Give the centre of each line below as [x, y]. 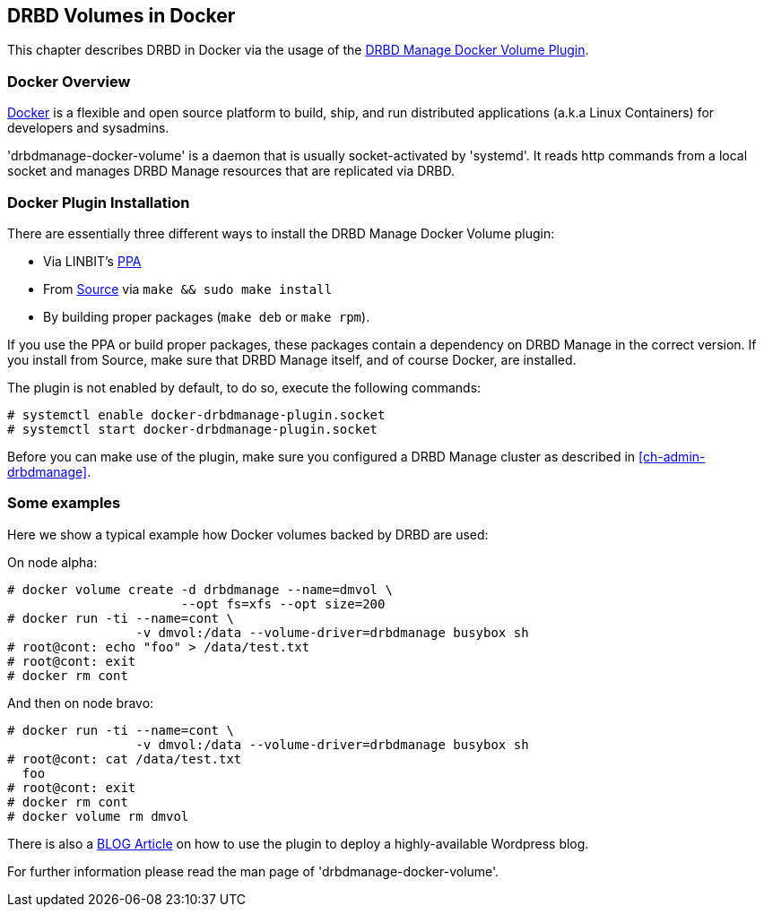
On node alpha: [52, 562]
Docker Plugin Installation [99, 202]
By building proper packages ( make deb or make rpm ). [207, 316]
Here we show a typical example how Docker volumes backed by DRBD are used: [248, 534]
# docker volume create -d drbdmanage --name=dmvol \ [200, 589]
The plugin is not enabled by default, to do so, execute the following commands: [244, 387]
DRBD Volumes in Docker [122, 16]
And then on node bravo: [81, 703]
